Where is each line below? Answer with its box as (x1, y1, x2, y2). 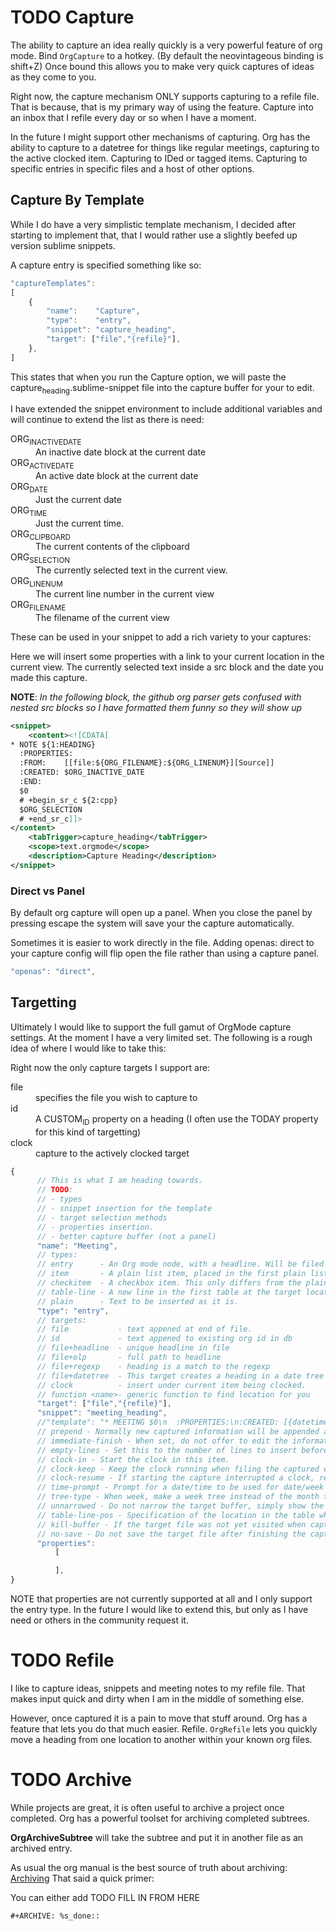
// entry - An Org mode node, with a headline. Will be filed (36, 1259, 325, 1270)
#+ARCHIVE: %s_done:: (10, 1911, 101, 1921)
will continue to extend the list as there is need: (10, 414, 205, 426)
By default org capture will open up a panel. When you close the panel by (10, 907, 313, 919)
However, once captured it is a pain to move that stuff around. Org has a (10, 1712, 308, 1725)
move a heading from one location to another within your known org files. (10, 1734, 313, 1746)
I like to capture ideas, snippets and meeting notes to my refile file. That (10, 1682, 306, 1695)
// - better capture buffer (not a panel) (36, 1231, 217, 1241)
